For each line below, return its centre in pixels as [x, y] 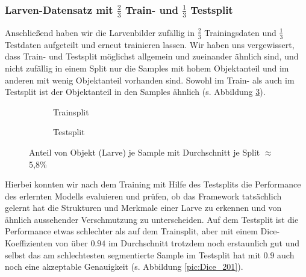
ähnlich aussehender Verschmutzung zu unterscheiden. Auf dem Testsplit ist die [152, 219]
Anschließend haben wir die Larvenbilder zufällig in [100, 32]
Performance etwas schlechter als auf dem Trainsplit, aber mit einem [131, 231]
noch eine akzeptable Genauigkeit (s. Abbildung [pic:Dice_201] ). [124, 266]
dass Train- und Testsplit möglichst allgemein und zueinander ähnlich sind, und [152, 56]
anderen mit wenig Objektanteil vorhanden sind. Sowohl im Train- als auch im [150, 80]
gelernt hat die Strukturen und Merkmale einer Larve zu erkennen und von [143, 208]
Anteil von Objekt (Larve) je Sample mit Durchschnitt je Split [145, 152]
